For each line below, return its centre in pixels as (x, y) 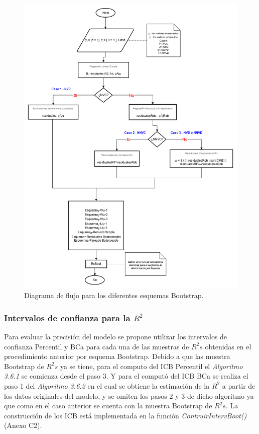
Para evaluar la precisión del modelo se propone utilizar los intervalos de (116, 336)
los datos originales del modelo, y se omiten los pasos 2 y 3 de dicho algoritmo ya (129, 395)
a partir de (239, 385)
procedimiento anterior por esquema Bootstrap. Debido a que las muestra (117, 356)
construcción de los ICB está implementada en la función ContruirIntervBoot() (125, 415)
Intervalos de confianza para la (67, 317)
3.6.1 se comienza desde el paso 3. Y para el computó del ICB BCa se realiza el (126, 376)
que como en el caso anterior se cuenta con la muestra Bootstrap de (108, 406)
